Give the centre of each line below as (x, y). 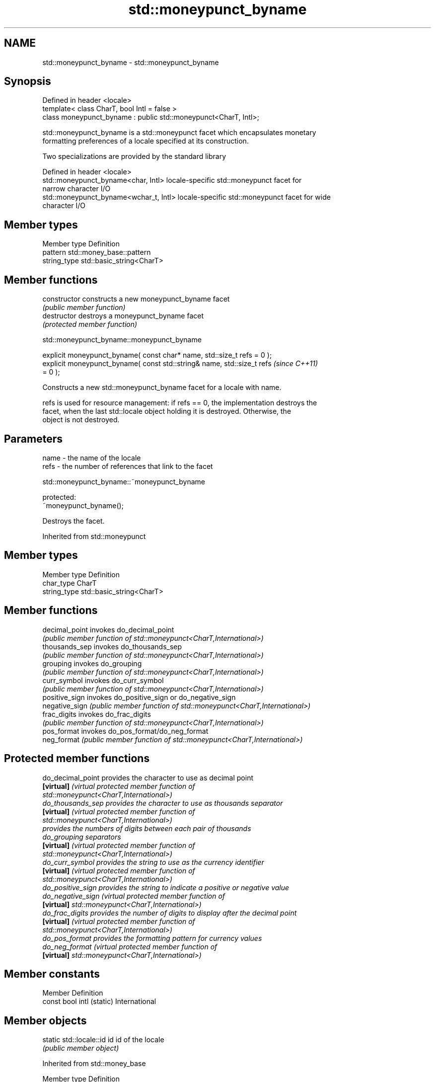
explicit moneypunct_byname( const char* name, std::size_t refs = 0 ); (157, 355)
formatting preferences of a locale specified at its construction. (145, 141)
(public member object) (81, 1048)
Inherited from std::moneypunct (94, 536)
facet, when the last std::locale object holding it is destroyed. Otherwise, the (167, 411)
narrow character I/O (76, 189)
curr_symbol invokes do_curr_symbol (103, 680)
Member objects (45, 1020)
